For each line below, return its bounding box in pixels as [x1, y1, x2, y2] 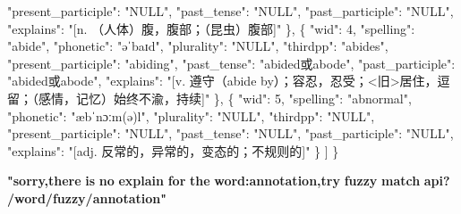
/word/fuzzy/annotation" [7, 188, 166, 207]
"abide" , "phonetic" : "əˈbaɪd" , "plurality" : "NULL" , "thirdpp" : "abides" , [7, 37, 388, 55]
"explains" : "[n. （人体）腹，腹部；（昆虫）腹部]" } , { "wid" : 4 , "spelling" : [7, 19, 415, 37]
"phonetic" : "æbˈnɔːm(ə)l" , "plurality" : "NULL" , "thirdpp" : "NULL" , [7, 106, 375, 125]
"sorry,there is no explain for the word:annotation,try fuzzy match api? [7, 171, 450, 190]
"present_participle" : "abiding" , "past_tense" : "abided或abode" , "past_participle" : [7, 53, 456, 72]
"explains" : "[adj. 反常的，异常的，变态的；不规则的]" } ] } [7, 141, 339, 160]
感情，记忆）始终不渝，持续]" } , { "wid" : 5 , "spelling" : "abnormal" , [38, 88, 412, 107]
